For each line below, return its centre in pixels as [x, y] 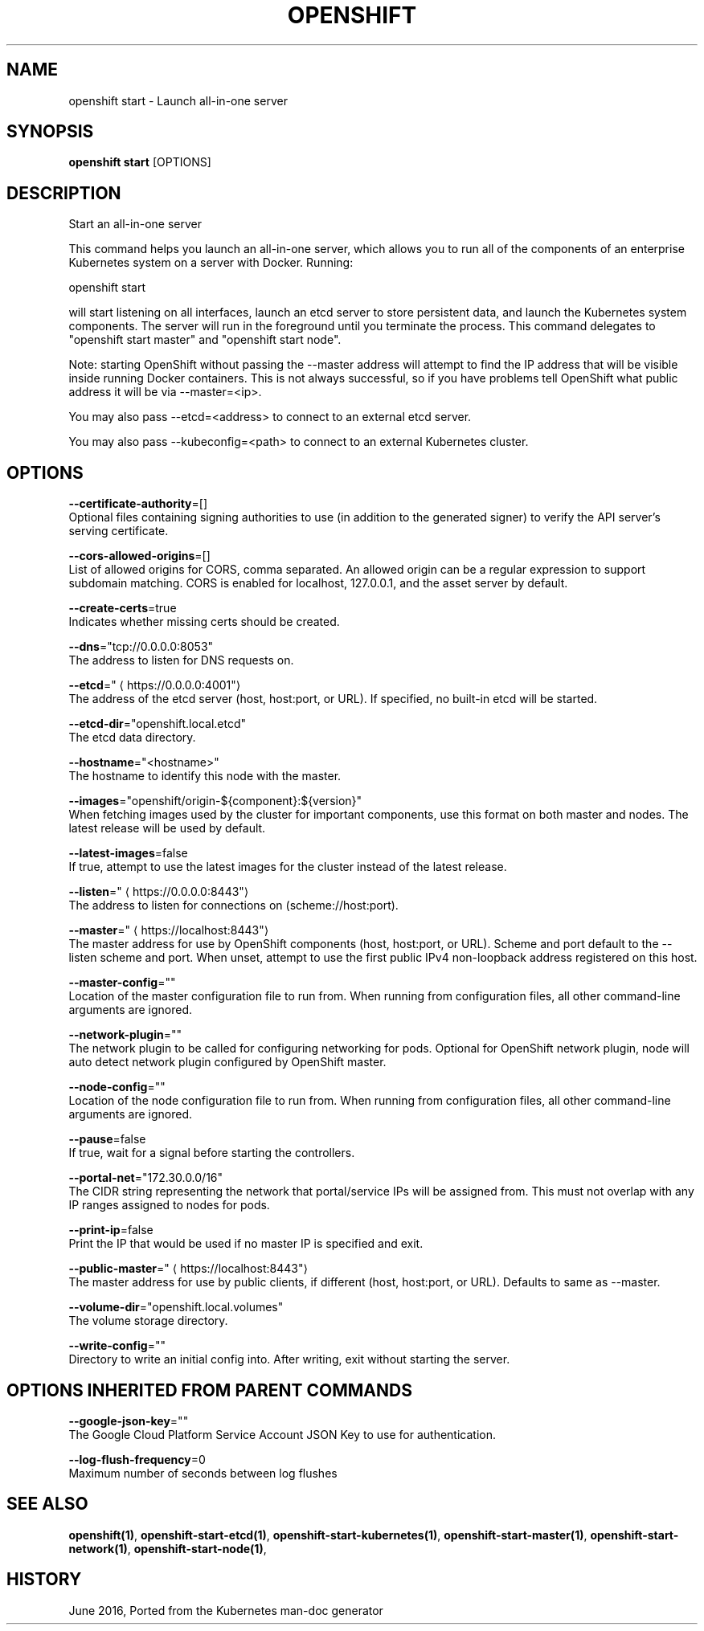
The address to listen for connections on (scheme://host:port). [233, 905]
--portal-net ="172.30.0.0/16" [146, 1178]
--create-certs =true [123, 608]
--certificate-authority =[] [138, 504]
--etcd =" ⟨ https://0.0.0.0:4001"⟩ [155, 685]
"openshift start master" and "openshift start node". [205, 340]
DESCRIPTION [64, 193]
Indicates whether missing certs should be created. [204, 622]
